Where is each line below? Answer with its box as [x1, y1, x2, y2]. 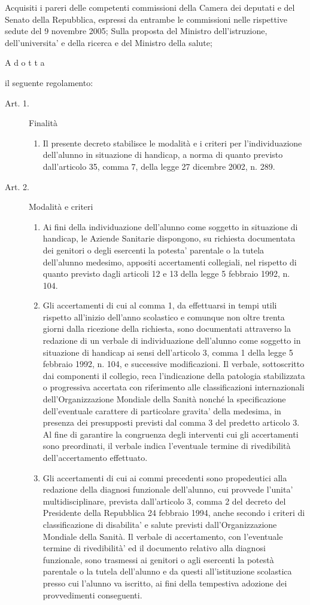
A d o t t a [5, 56, 45, 69]
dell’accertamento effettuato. [42, 451, 148, 463]
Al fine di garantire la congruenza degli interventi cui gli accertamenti [42, 427, 299, 440]
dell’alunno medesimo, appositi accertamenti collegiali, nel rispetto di [42, 255, 297, 268]
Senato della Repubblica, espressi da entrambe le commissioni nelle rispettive [5, 13, 288, 25]
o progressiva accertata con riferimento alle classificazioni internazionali [42, 381, 305, 393]
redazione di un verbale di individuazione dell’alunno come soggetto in [42, 334, 301, 347]
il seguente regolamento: [5, 76, 93, 88]
